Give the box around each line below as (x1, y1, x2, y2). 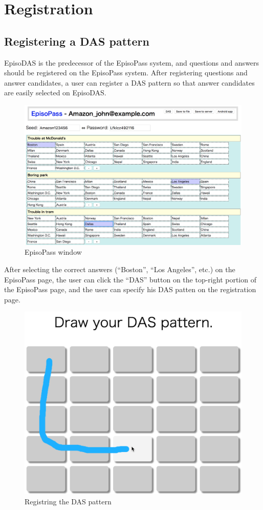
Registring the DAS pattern (25, 496, 112, 506)
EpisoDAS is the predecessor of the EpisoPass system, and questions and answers (4, 57, 259, 68)
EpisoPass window (25, 247, 82, 257)
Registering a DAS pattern (4, 33, 149, 49)
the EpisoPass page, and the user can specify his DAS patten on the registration (4, 284, 256, 295)
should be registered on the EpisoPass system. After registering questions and (4, 67, 248, 78)
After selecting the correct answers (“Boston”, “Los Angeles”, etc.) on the (4, 264, 235, 274)
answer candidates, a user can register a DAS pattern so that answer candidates (4, 77, 255, 88)
